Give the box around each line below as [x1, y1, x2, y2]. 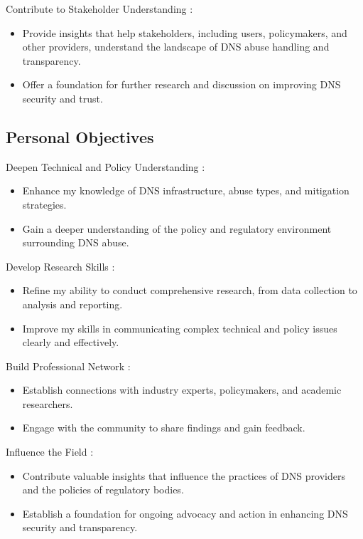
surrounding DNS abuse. [22, 235, 129, 250]
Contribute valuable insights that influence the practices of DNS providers [22, 468, 345, 483]
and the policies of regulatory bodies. [22, 482, 184, 497]
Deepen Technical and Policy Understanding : [6, 159, 205, 174]
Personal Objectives [6, 125, 154, 147]
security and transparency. [22, 520, 138, 535]
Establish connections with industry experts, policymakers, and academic [22, 382, 342, 397]
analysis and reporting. [22, 296, 123, 311]
